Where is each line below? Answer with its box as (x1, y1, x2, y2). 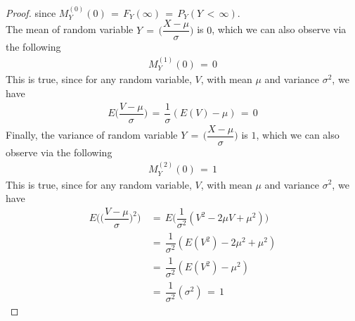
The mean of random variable (6, 22, 134, 37)
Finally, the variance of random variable (6, 127, 178, 142)
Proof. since (6, 5, 56, 20)
